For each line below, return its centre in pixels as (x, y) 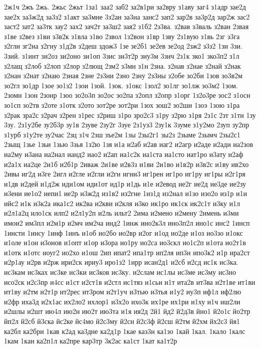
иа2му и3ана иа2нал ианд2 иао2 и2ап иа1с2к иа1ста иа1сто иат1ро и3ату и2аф (124, 154)
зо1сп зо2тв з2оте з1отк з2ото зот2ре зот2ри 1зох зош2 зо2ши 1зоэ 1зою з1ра (122, 105)
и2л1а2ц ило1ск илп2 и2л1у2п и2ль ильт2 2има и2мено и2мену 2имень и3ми (121, 213)
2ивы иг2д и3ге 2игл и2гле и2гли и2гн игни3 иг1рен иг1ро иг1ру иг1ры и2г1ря (125, 174)
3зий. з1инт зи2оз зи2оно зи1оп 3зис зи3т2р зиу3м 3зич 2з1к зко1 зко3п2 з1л (122, 55)
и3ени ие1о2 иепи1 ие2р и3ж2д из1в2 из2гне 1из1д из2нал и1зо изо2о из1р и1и (125, 193)
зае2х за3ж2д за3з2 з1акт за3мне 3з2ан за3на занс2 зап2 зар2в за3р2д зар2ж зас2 (127, 16)
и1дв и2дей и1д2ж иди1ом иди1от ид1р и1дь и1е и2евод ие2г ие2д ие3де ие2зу (125, 183)
